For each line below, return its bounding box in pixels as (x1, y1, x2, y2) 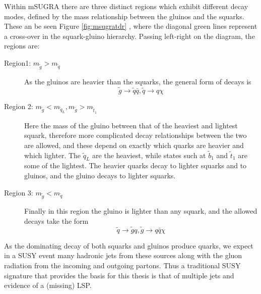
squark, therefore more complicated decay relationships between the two (24, 130, 247, 140)
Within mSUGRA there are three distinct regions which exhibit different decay (4, 1, 248, 11)
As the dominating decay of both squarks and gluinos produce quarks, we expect (4, 240, 253, 251)
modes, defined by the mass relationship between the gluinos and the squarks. (4, 11, 244, 21)
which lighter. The (24, 150, 81, 160)
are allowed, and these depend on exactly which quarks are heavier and (24, 139, 244, 150)
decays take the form (24, 216, 89, 226)
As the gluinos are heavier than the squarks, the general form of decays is (24, 76, 251, 86)
